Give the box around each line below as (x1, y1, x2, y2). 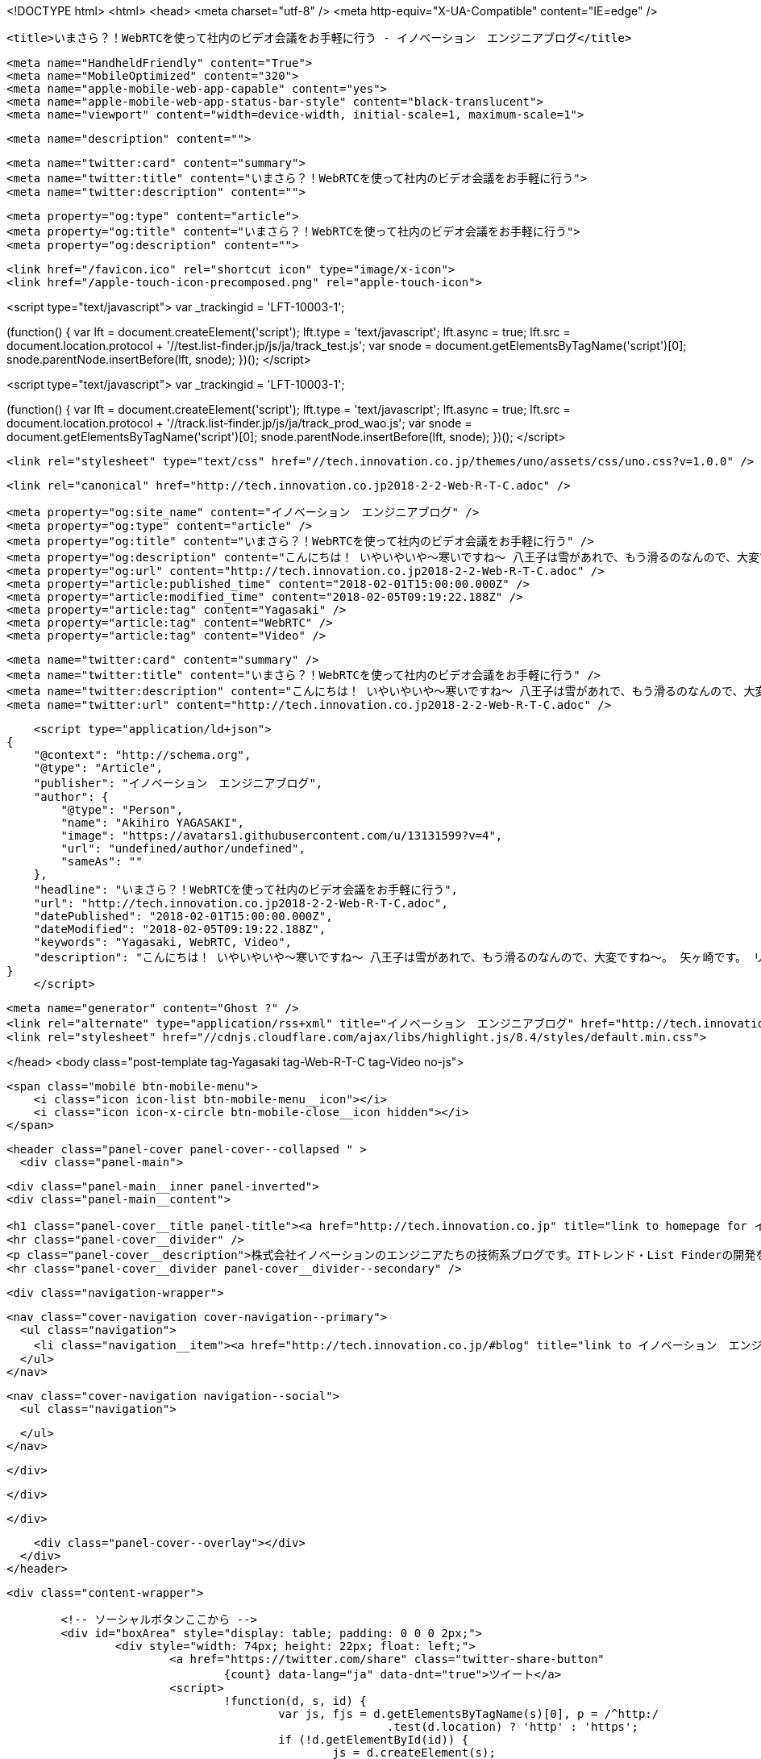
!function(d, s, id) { (223, 1694, 367, 1707)
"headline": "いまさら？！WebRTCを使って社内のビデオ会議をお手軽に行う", (33, 883, 459, 896)
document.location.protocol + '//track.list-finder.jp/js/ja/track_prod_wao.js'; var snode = (6, 416, 472, 430)
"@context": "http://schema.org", (33, 748, 252, 761)
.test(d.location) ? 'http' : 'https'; (387, 1720, 638, 1733)
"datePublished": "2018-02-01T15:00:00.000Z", (33, 910, 333, 923)
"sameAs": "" (60, 855, 143, 868)
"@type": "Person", (60, 803, 184, 816)
